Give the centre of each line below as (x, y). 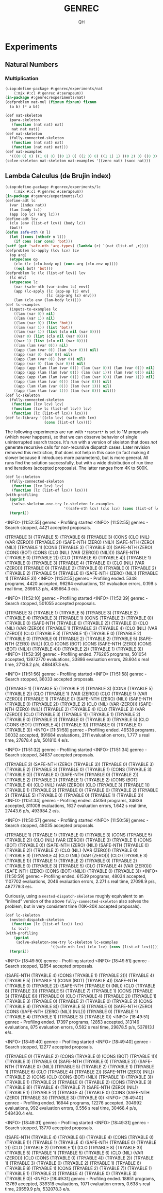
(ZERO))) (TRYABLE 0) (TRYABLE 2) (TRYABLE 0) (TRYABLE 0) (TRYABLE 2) (81, 568)
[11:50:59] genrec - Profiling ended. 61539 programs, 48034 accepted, (76, 876)
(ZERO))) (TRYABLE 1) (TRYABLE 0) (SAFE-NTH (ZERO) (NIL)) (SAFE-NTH (79, 698)
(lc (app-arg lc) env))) (71, 296)
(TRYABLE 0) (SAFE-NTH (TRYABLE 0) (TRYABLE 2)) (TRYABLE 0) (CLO (77, 623)
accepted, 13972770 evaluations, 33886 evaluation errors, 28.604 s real (77, 659)
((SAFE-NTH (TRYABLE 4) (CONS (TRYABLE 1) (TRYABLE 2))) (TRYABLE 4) (80, 975)
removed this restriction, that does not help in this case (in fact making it (77, 452)
